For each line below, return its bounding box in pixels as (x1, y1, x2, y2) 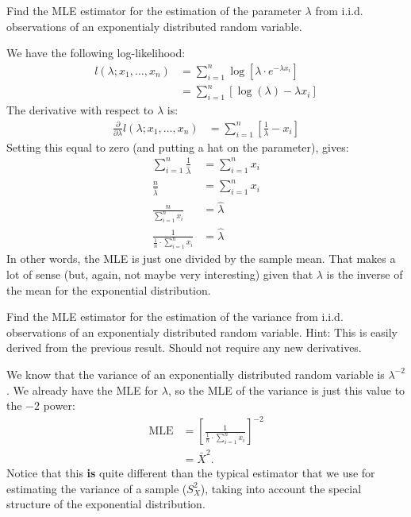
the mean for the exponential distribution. (6, 281, 211, 298)
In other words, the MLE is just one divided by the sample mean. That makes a (6, 250, 396, 267)
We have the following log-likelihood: (6, 44, 186, 61)
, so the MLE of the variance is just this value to (167, 381, 405, 398)
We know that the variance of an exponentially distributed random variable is (6, 365, 385, 382)
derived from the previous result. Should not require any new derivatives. (6, 339, 362, 356)
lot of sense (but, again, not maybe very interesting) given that (6, 265, 313, 282)
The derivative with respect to (6, 102, 154, 118)
